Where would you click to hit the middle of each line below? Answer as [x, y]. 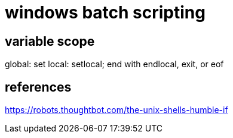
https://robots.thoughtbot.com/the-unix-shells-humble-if [116, 110]
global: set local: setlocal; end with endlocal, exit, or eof [114, 64]
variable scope [50, 41]
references [38, 87]
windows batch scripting [105, 12]
